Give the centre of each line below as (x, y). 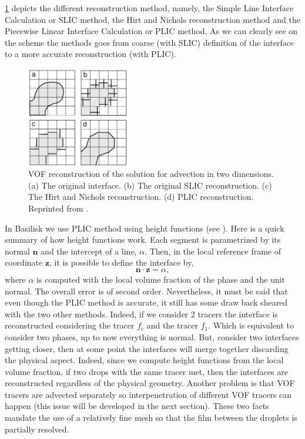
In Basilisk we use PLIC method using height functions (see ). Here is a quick (145, 228)
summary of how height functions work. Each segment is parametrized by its (143, 239)
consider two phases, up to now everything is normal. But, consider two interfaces (152, 336)
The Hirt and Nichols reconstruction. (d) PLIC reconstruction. (141, 197)
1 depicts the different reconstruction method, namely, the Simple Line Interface (149, 8)
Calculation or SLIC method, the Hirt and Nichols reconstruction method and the (152, 19)
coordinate (24, 262)
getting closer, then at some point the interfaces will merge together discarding (147, 348)
